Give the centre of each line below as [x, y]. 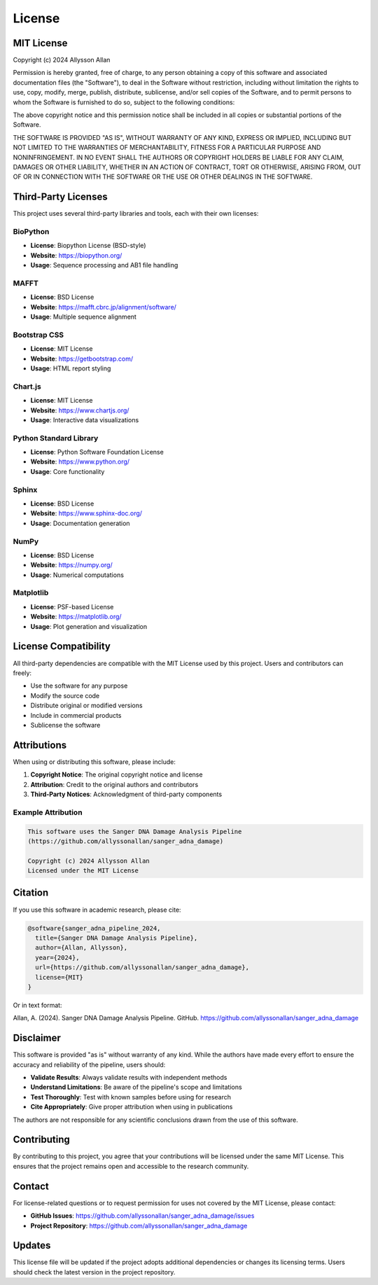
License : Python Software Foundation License [97, 452]
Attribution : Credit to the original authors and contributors [114, 784]
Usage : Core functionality [68, 471]
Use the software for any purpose [79, 686]
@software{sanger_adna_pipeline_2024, [94, 928]
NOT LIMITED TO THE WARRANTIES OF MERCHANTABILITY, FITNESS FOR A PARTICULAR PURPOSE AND [167, 148]
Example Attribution [48, 812]
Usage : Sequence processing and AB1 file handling [104, 265]
